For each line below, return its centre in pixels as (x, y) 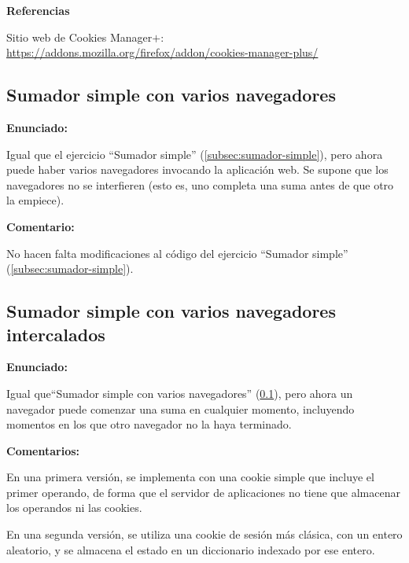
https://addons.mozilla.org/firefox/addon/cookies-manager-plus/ (162, 52)
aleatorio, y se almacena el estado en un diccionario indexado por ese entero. (191, 549)
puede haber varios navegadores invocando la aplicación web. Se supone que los (197, 169)
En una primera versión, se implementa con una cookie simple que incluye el (190, 477)
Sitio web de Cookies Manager (79, 37)
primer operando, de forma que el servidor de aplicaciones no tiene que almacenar (203, 492)
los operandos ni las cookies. (74, 508)
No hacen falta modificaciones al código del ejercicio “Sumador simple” (177, 253)
